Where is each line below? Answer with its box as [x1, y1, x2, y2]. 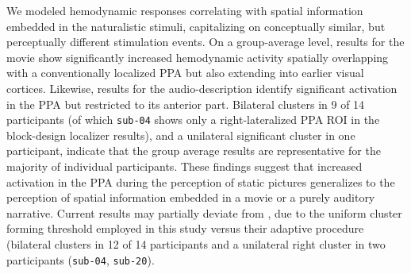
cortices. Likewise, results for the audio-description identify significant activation [6, 79, 398, 96]
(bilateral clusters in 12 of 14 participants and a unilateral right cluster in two [6, 235, 386, 252]
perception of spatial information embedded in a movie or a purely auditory [6, 189, 375, 206]
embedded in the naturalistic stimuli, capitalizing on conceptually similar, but [6, 17, 386, 34]
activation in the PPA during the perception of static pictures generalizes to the [6, 173, 395, 190]
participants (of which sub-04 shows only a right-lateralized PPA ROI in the [6, 111, 380, 128]
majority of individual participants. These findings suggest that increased [6, 158, 363, 174]
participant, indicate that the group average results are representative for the [6, 142, 381, 159]
